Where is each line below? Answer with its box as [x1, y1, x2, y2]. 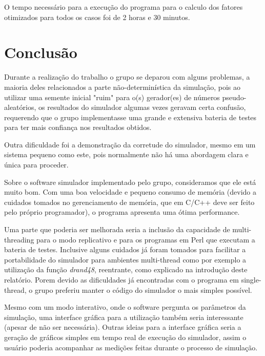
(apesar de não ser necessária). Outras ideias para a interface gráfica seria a [4, 322, 241, 332]
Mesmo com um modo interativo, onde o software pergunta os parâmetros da [4, 302, 246, 312]
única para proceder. [4, 159, 69, 170]
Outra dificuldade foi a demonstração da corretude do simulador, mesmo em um [4, 139, 256, 149]
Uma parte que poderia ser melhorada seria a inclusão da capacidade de [4, 224, 230, 235]
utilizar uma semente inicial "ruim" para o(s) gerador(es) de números [4, 91, 220, 102]
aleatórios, [4, 102, 36, 113]
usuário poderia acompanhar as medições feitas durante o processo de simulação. [4, 342, 258, 352]
